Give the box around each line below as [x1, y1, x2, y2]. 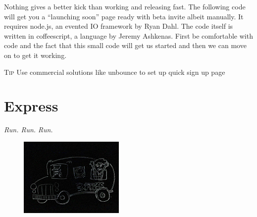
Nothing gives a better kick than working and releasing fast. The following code [4, 1, 246, 11]
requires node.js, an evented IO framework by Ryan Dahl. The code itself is [4, 21, 233, 31]
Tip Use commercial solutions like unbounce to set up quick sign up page [4, 66, 225, 77]
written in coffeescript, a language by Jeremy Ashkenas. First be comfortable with [4, 30, 253, 41]
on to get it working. [4, 50, 67, 60]
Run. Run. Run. [4, 124, 53, 135]
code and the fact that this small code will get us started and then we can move [4, 40, 247, 51]
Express [4, 96, 58, 116]
